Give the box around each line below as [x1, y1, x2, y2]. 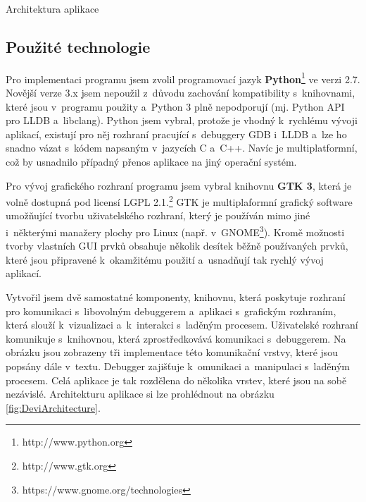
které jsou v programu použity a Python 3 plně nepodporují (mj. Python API [6, 99, 345, 114]
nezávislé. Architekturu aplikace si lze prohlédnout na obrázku [6, 386, 274, 401]
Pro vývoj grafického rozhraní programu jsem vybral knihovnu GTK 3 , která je [6, 178, 352, 192]
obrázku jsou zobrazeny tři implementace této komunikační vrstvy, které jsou [6, 345, 339, 360]
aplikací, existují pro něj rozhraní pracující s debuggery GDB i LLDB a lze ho [6, 126, 347, 141]
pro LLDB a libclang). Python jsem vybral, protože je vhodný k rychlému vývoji [6, 113, 358, 128]
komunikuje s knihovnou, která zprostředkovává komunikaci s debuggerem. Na [6, 331, 346, 345]
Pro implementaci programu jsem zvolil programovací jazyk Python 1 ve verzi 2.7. [6, 69, 360, 86]
